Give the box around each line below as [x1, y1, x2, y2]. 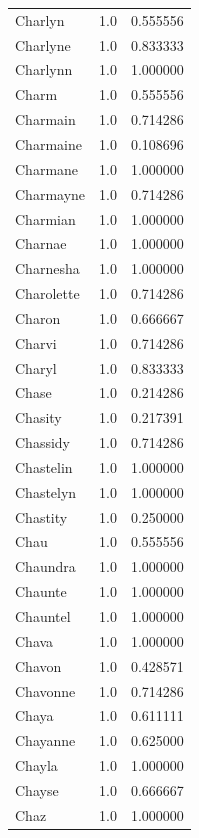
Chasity [15, 407, 62, 428]
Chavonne [15, 680, 76, 701]
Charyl [15, 357, 57, 378]
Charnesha [15, 258, 80, 279]
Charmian [15, 208, 76, 229]
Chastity [15, 506, 68, 527]
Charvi [15, 332, 57, 353]
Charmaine [15, 133, 82, 154]
